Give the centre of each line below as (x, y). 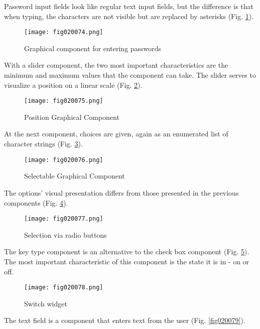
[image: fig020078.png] (64, 288)
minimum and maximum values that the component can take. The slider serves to (130, 75)
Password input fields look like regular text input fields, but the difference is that (129, 6)
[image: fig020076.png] (64, 160)
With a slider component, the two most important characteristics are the (116, 65)
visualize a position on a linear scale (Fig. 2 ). (73, 85)
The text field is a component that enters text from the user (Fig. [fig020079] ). (125, 320)
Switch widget (46, 303)
